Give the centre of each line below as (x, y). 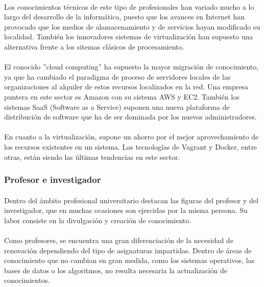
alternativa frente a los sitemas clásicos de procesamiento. (94, 46)
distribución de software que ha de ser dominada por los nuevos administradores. (130, 117)
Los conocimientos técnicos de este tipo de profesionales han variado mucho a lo (129, 6)
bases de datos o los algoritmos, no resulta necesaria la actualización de (116, 270)
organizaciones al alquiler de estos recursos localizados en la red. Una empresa (126, 87)
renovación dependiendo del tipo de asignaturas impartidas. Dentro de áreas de (128, 250)
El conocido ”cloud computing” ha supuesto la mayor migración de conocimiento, (131, 67)
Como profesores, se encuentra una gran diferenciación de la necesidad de (119, 240)
